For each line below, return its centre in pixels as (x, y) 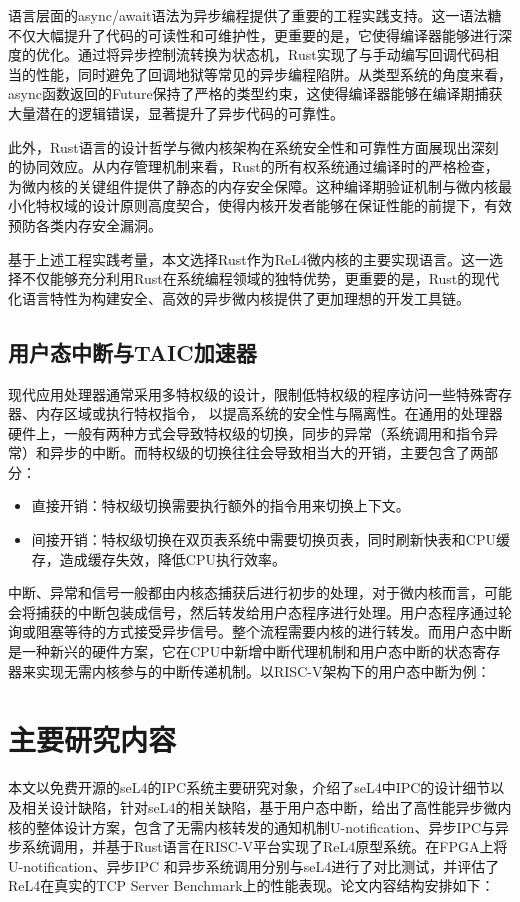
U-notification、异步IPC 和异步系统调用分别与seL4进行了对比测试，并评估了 (254, 865)
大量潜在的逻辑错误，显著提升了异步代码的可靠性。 (176, 112)
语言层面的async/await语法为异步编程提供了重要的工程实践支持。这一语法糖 (255, 15)
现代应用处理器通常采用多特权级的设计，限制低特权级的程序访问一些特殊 (246, 393)
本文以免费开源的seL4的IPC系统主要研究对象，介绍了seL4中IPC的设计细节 (249, 787)
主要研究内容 (92, 739)
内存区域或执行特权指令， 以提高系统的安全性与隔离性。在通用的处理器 (269, 413)
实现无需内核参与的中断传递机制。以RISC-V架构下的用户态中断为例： (263, 670)
